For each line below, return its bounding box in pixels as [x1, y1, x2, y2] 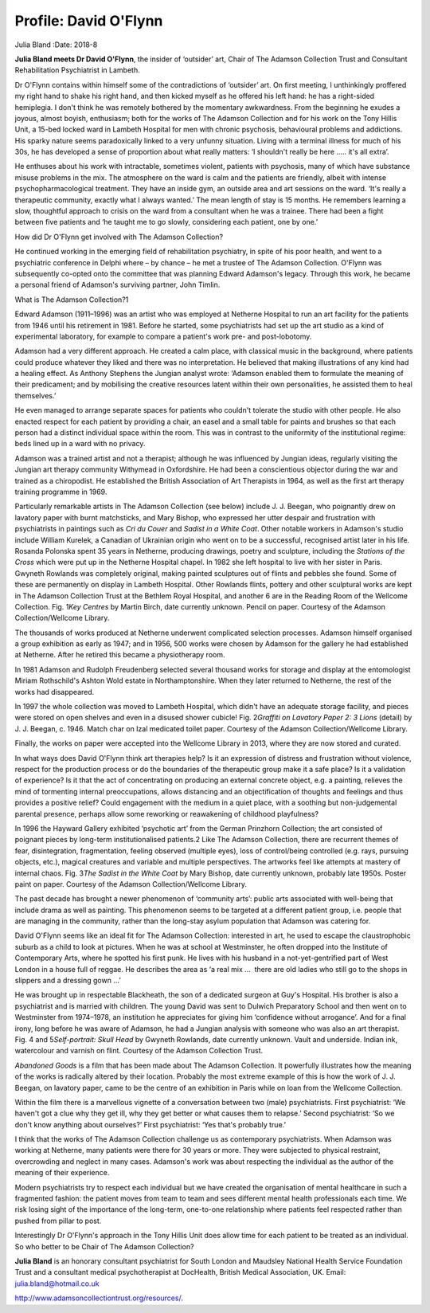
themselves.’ [14, 390, 57, 400]
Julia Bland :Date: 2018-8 [14, 40, 98, 49]
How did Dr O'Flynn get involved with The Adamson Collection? [14, 232, 223, 241]
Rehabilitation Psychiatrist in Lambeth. [14, 65, 140, 75]
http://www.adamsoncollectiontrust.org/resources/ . [14, 1293, 183, 1303]
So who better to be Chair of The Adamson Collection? [14, 1241, 194, 1251]
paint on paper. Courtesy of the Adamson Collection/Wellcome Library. [14, 879, 247, 888]
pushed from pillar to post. [14, 1216, 102, 1225]
